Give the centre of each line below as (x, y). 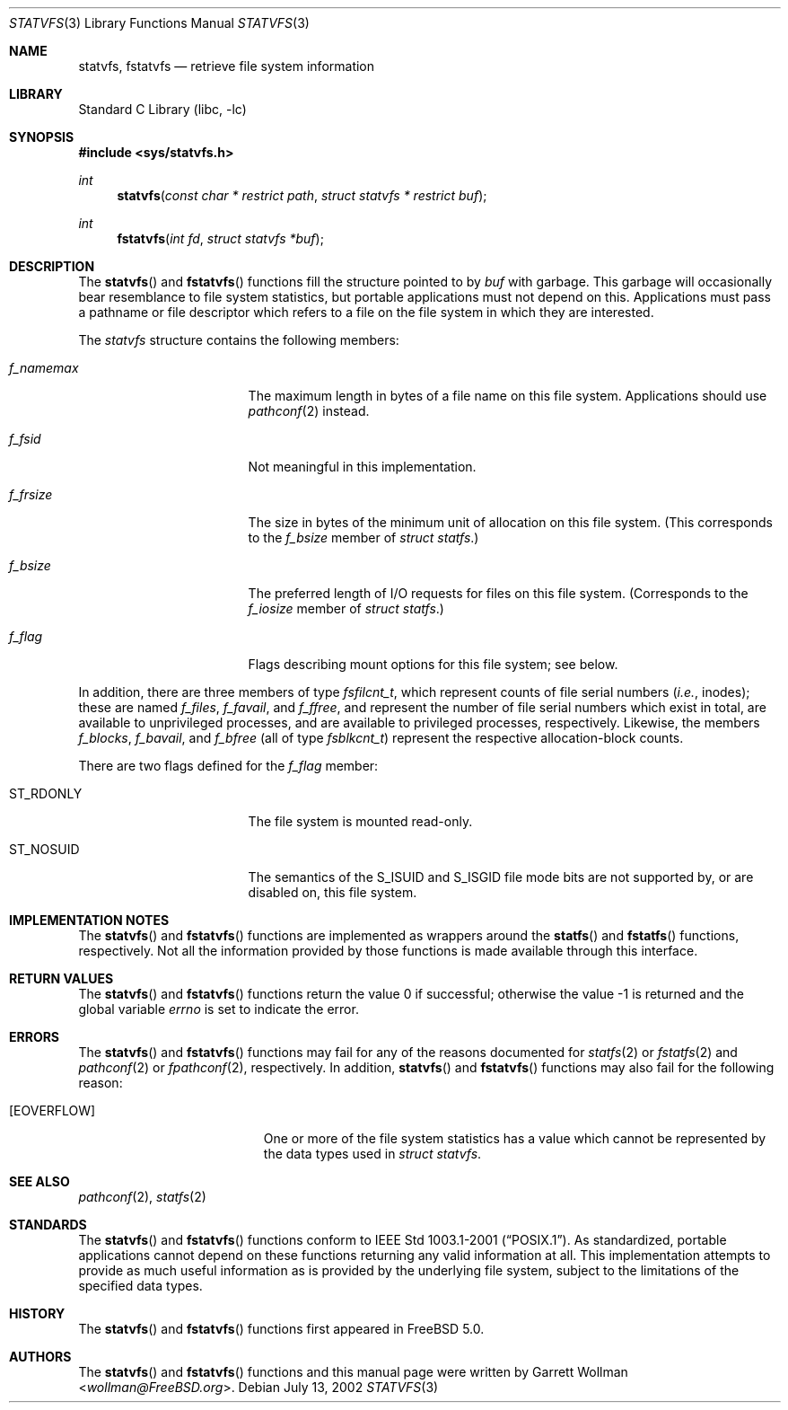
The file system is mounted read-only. (360, 821)
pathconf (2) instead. (309, 411)
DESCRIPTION (52, 266)
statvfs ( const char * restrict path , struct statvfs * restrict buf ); (302, 195)
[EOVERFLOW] (53, 1110)
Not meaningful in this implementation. (362, 467)
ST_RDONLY (46, 793)
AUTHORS (40, 1357)
